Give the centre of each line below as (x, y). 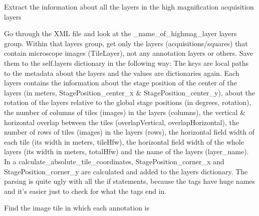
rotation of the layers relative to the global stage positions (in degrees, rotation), (128, 102)
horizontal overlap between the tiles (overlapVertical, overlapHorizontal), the (121, 122)
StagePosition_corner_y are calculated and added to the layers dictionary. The (126, 171)
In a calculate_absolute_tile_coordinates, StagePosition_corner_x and (114, 161)
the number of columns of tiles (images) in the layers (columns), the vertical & (125, 112)
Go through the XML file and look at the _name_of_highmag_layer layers (120, 33)
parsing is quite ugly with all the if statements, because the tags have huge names (130, 181)
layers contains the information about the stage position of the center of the (120, 83)
